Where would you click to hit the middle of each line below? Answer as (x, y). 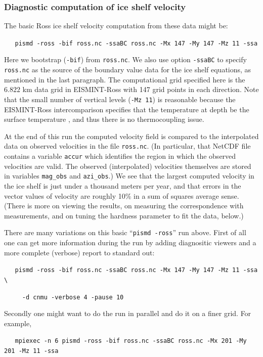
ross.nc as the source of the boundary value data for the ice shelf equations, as (128, 70)
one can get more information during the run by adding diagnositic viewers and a (130, 242)
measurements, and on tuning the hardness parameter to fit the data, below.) (124, 215)
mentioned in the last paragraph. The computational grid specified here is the (125, 79)
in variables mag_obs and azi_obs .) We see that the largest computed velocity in (129, 176)
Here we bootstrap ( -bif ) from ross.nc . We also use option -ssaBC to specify (125, 59)
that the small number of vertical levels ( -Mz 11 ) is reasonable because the (120, 99)
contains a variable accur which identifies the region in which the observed (120, 156)
